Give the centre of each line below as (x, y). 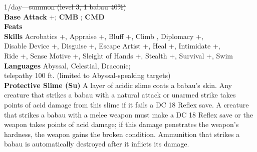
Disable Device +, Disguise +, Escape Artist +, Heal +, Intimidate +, (112, 46)
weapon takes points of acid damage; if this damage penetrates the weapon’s (121, 124)
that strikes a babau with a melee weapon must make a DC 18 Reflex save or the (128, 114)
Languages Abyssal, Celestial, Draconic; (67, 65)
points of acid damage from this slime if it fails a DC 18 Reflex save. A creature (126, 104)
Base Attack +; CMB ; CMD (54, 16)
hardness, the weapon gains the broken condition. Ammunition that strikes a (122, 134)
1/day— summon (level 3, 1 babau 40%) (65, 6)
